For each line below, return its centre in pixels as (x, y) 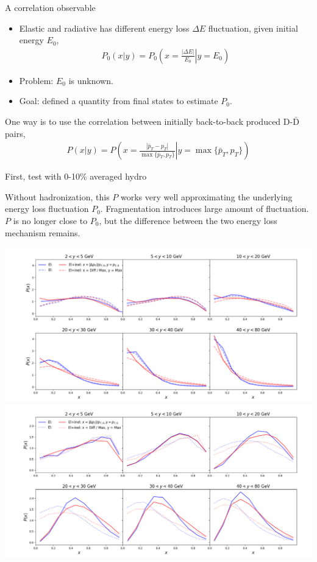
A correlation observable (50, 7)
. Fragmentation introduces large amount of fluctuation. (205, 209)
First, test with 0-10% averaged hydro (76, 176)
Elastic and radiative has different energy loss (104, 28)
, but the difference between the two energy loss (188, 220)
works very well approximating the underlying (207, 196)
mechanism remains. (43, 232)
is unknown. (91, 80)
